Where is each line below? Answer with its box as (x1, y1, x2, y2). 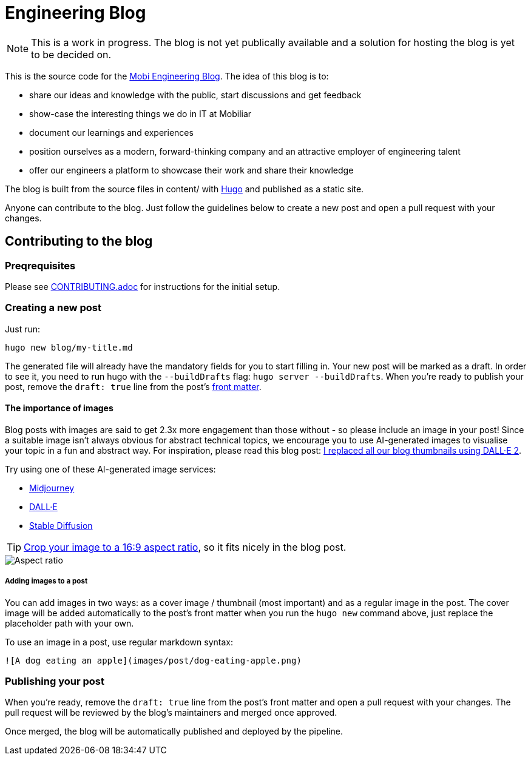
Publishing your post (5, 675, 104, 688)
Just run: (5, 323, 41, 334)
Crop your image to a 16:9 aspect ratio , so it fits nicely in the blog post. (24, 540, 347, 553)
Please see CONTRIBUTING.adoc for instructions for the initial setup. (5, 281, 280, 292)
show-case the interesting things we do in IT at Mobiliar (29, 108, 252, 119)
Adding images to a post (5, 577, 88, 586)
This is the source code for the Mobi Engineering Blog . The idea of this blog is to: (5, 70, 329, 81)
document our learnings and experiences (29, 127, 194, 138)
